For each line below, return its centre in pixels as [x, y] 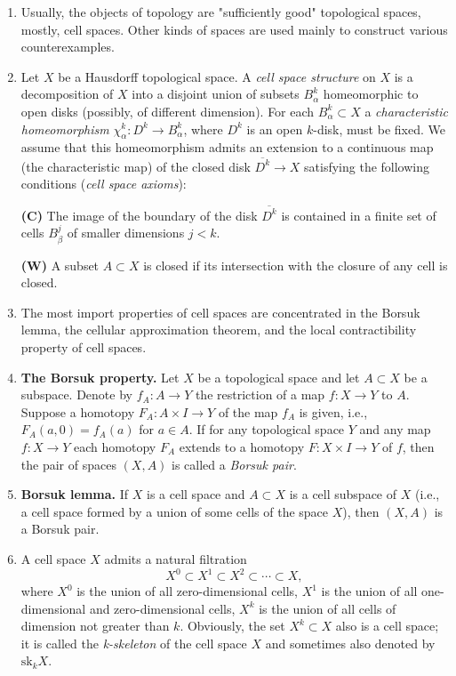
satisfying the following [367, 166]
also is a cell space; [387, 626]
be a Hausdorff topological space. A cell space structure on [217, 76]
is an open [275, 129]
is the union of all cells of [328, 608]
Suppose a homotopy [78, 411]
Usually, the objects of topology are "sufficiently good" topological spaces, [221, 12]
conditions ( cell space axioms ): [104, 184]
